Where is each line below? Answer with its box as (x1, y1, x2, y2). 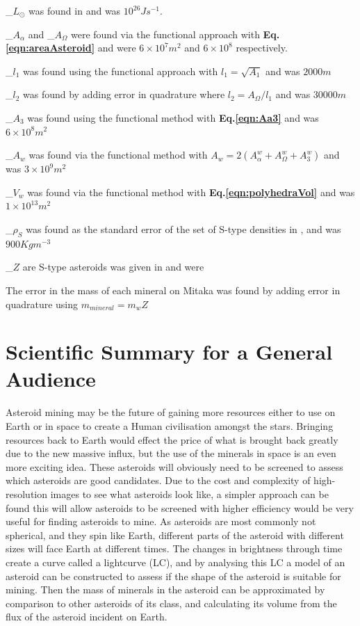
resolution (6, 486, 48, 501)
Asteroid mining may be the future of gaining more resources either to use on (6, 405, 336, 419)
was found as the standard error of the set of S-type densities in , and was (26, 221, 341, 236)
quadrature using (6, 296, 79, 311)
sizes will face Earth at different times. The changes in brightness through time (6, 541, 343, 556)
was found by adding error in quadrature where (23, 87, 225, 102)
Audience (6, 364, 96, 393)
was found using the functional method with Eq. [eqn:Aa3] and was (27, 110, 319, 125)
